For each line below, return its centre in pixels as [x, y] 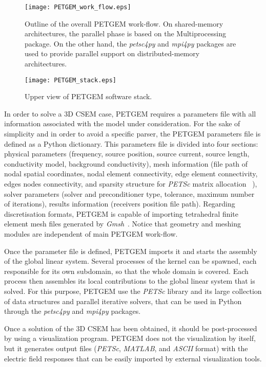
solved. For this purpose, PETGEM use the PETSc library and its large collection [133, 291]
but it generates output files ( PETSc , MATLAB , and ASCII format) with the [126, 348]
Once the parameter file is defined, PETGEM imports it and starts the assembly [131, 251]
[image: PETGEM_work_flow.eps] [78, 7]
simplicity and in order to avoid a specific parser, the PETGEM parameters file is [132, 134]
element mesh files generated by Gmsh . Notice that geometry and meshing [123, 224]
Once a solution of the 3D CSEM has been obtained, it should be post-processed [131, 328]
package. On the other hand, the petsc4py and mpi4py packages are [130, 43]
